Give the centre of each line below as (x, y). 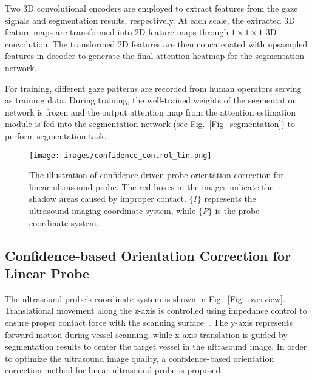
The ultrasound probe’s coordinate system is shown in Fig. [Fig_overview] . (145, 298)
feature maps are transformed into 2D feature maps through (117, 32)
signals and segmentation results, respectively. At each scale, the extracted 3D (150, 20)
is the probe (237, 210)
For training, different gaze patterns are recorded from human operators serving (153, 88)
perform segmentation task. (56, 135)
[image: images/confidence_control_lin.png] (120, 155)
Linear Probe (47, 273)
